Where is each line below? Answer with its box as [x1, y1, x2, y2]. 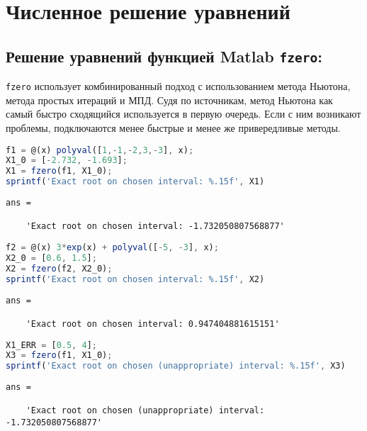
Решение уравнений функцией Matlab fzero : [6, 45, 323, 67]
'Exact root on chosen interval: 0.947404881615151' [26, 318, 280, 329]
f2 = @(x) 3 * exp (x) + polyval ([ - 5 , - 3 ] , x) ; [6, 242, 219, 253]
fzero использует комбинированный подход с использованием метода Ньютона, [6, 79, 351, 94]
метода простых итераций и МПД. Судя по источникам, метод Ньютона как [6, 92, 333, 107]
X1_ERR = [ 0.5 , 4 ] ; [6, 340, 97, 350]
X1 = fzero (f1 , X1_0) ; [6, 166, 113, 177]
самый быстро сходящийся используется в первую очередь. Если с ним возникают [6, 106, 361, 121]
